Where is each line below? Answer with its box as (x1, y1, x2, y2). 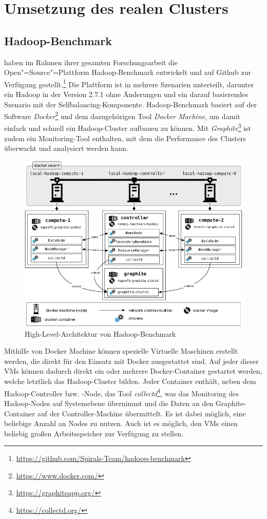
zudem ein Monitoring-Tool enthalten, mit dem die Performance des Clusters (4, 132, 246, 143)
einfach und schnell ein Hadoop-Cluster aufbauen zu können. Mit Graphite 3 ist (4, 121, 252, 133)
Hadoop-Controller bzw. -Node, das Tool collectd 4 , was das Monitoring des (4, 386, 239, 398)
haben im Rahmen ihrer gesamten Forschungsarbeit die (4, 56, 178, 67)
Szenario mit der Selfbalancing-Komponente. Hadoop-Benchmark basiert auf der (4, 99, 257, 109)
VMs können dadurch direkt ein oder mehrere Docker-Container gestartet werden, (4, 366, 262, 376)
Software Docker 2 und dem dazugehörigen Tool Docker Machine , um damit (4, 109, 240, 121)
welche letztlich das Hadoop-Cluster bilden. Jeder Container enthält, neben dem (4, 376, 256, 387)
